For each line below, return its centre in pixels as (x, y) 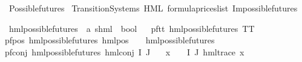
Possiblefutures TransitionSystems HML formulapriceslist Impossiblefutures (153, 8)
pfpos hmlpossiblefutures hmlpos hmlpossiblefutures (110, 40)
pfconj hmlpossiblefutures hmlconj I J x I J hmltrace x (125, 51)
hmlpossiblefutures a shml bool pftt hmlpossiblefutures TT (132, 28)
